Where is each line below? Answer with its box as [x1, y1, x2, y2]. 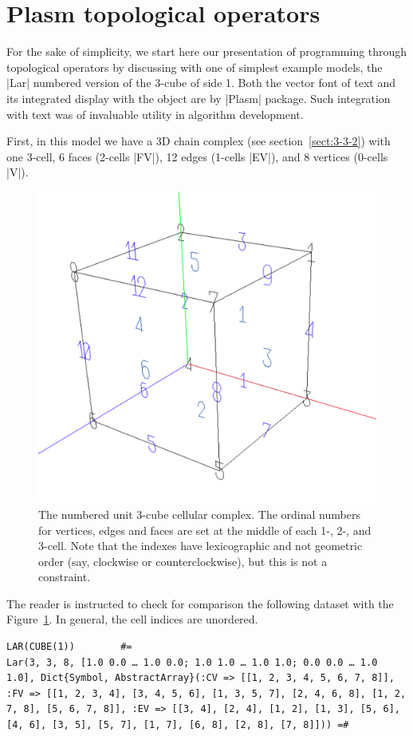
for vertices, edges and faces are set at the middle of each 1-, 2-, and [38, 521, 372, 538]
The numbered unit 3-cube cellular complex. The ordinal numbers [38, 505, 360, 522]
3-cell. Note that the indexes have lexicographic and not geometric [38, 537, 363, 554]
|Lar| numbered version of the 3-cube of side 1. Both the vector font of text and [6, 74, 395, 91]
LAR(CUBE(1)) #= [6, 641, 132, 653]
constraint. [38, 568, 91, 585]
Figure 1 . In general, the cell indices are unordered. [6, 611, 258, 627]
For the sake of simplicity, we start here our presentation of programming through [6, 43, 407, 60]
